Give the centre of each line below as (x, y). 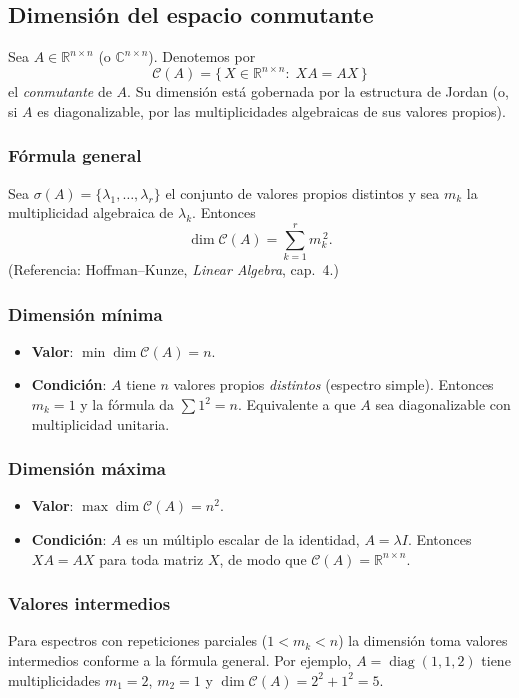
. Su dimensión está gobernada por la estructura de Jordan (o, (318, 91)
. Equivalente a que (296, 404)
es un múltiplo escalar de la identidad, (243, 539)
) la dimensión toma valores (423, 640)
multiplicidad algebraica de (91, 212)
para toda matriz (151, 558)
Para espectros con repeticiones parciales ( (138, 640)
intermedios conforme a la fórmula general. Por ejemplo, (180, 660)
